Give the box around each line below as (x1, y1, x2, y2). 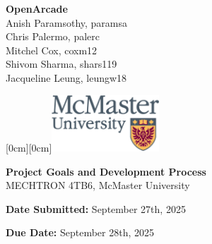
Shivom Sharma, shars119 (6, 56, 117, 71)
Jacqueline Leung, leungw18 (6, 70, 127, 85)
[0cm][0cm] (6, 140, 52, 154)
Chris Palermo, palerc (6, 29, 100, 44)
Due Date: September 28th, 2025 (6, 225, 155, 240)
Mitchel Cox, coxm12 (6, 42, 98, 57)
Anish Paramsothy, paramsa (6, 15, 128, 30)
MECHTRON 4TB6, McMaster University (6, 178, 190, 193)
